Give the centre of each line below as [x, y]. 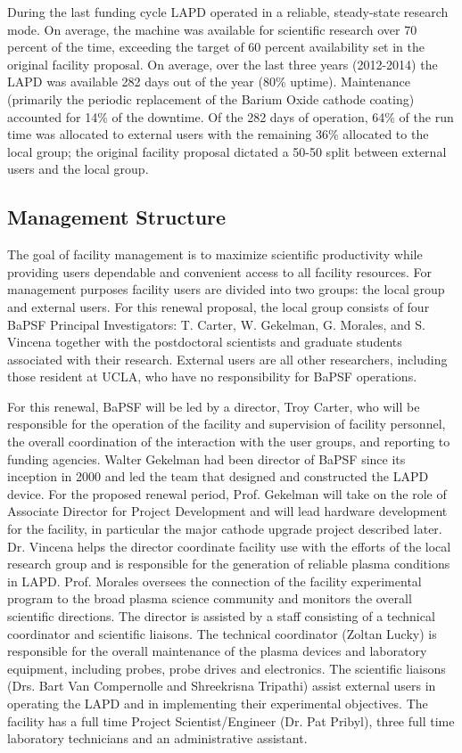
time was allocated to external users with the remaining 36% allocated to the [218, 134]
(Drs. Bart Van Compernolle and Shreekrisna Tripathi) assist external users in [222, 686]
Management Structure [117, 217]
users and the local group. [78, 169]
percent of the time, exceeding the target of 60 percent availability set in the [216, 47]
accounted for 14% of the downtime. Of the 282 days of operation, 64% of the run [231, 116]
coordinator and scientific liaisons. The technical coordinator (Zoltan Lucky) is [222, 633]
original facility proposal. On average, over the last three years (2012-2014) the [223, 64]
